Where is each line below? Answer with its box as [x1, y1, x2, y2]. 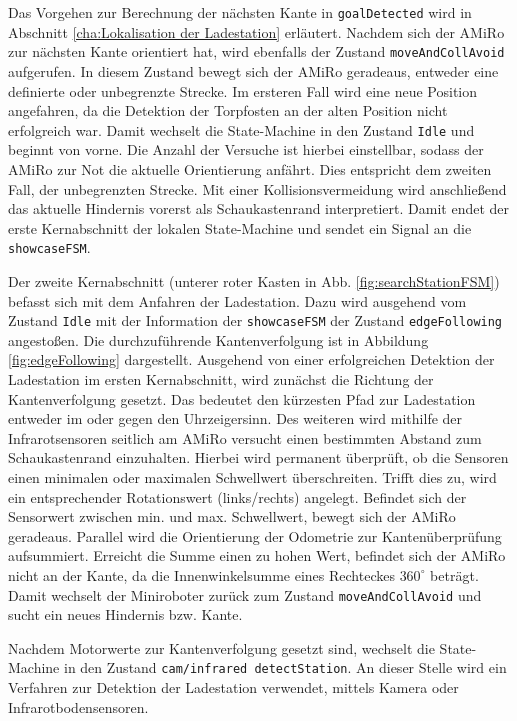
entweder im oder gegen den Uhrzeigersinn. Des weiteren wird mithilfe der [8, 408, 463, 429]
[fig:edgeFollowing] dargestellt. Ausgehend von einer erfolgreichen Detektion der [8, 349, 495, 370]
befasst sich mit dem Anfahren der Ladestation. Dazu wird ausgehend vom [8, 290, 467, 311]
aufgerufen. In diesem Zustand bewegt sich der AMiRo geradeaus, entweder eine [8, 60, 499, 81]
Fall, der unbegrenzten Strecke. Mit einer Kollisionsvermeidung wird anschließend [8, 178, 507, 199]
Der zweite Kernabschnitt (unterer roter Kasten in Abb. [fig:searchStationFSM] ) [8, 270, 500, 291]
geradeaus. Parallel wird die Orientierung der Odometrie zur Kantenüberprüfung [8, 525, 502, 546]
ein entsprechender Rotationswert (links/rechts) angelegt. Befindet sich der [8, 486, 467, 507]
